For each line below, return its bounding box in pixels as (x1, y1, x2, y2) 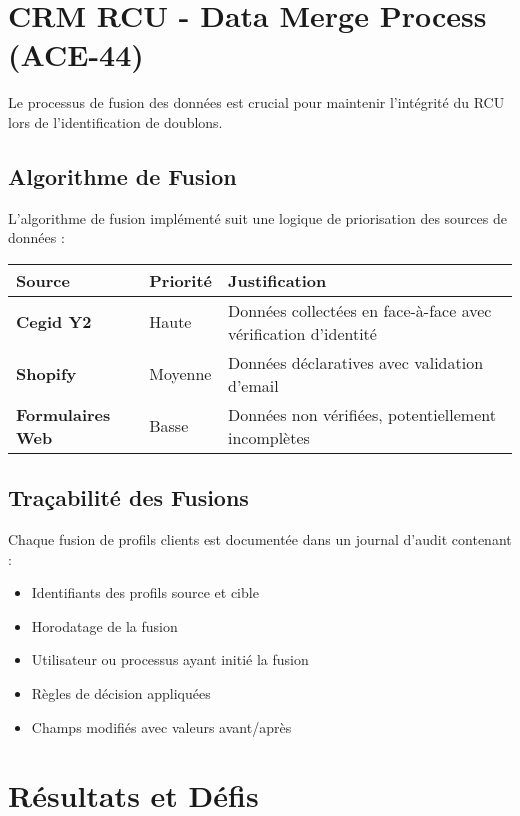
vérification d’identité (227, 321, 377, 345)
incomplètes (227, 425, 310, 449)
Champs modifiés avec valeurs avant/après (31, 716, 292, 737)
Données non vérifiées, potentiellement (227, 402, 496, 426)
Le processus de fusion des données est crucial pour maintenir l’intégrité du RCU (8, 92, 505, 113)
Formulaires (16, 402, 111, 426)
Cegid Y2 (16, 310, 92, 334)
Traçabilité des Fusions (8, 482, 249, 513)
